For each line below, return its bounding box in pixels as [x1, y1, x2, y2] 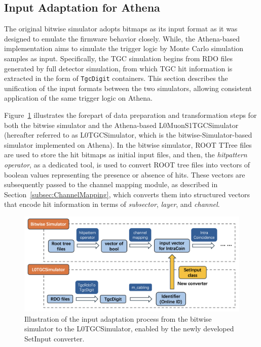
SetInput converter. [24, 333, 85, 343]
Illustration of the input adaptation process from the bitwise [24, 313, 212, 324]
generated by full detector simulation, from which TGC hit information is [4, 63, 233, 73]
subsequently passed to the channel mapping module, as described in [4, 179, 218, 190]
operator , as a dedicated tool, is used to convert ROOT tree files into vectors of [4, 159, 250, 169]
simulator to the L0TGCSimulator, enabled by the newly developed [24, 323, 234, 334]
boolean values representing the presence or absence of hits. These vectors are [4, 169, 245, 180]
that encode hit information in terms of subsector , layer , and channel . [4, 199, 220, 209]
